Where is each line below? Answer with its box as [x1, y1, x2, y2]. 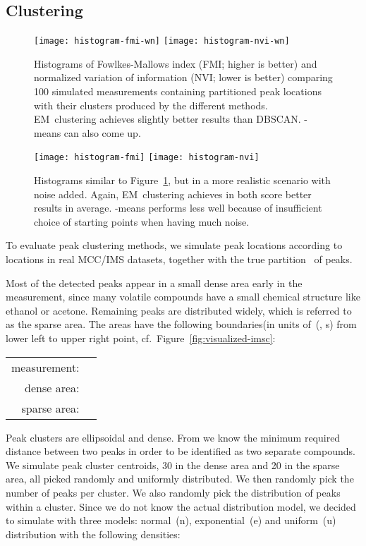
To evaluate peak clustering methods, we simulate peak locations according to [6, 238, 343, 253]
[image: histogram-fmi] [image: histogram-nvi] [34, 152, 260, 163]
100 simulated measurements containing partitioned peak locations [34, 84, 322, 99]
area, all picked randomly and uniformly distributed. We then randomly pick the [6, 471, 354, 486]
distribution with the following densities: [6, 526, 181, 541]
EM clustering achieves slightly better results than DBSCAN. [34, 111, 301, 126]
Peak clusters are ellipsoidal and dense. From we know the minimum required [6, 430, 341, 444]
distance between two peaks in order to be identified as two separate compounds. [6, 444, 355, 459]
